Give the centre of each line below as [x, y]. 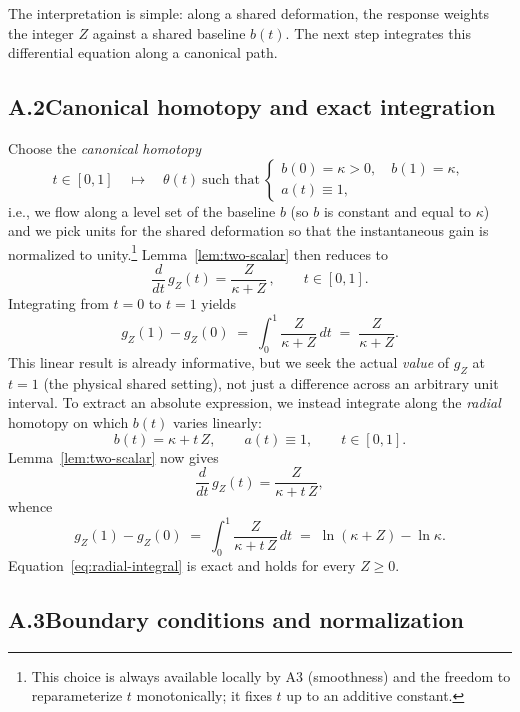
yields [219, 303]
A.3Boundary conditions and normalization [236, 619]
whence [30, 506]
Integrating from [58, 303]
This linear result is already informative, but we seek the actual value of [229, 361]
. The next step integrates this [378, 32]
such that [231, 179]
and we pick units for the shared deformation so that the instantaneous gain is [248, 230]
